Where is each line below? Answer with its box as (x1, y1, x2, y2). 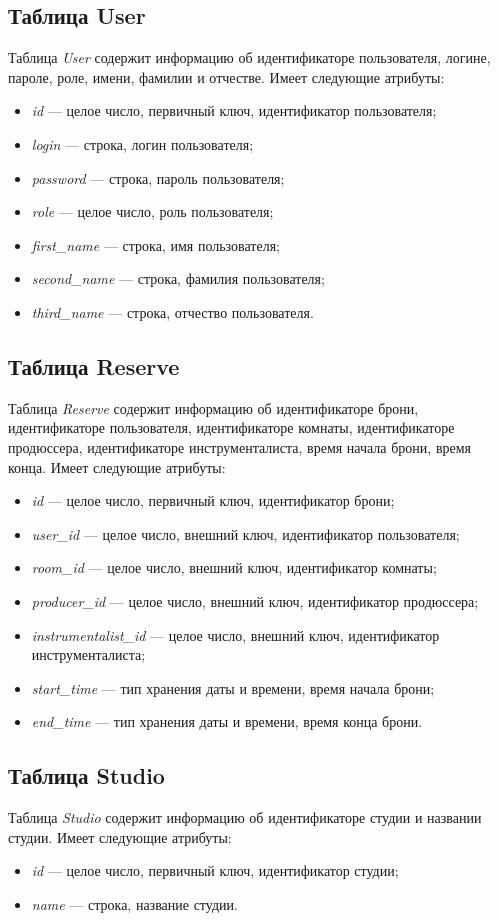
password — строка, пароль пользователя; (31, 167, 285, 188)
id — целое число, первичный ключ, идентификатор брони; (31, 490, 395, 511)
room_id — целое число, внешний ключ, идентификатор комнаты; (31, 557, 437, 578)
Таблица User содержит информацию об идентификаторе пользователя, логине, (8, 47, 491, 68)
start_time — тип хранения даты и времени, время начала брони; (31, 677, 435, 698)
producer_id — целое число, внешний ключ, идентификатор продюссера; (31, 590, 479, 611)
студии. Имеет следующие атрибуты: (8, 826, 232, 847)
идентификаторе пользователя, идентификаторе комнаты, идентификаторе (8, 417, 455, 438)
